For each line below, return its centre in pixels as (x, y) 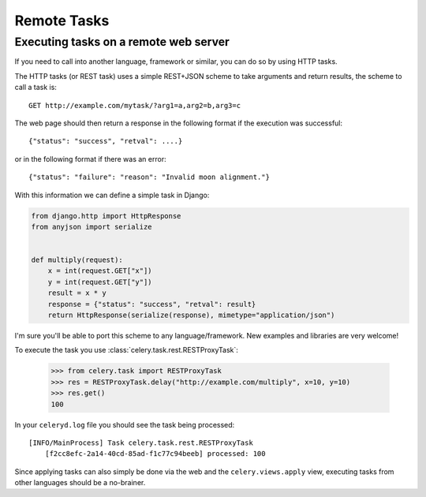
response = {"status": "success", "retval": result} (152, 304)
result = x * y (77, 293)
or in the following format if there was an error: (90, 159)
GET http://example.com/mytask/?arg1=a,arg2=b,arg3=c (135, 105)
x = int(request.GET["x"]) (100, 271)
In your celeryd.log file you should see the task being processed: (125, 424)
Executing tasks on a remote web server (122, 42)
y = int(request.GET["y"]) (100, 282)
